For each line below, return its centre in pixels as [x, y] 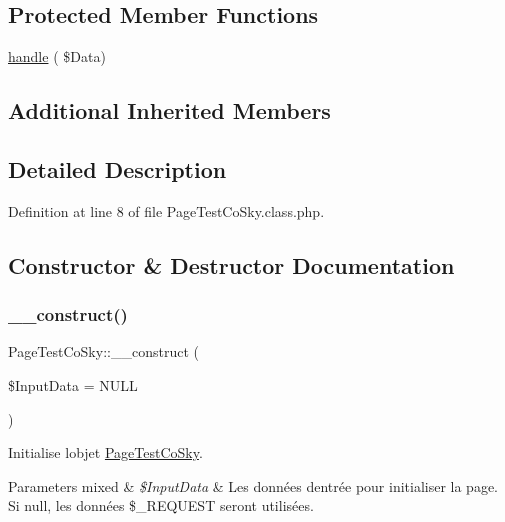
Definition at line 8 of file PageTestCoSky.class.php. [166, 210]
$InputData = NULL [73, 384]
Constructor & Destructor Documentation [231, 264]
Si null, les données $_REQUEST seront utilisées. [161, 505]
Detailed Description [117, 168]
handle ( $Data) [57, 56]
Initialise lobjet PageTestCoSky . [105, 452]
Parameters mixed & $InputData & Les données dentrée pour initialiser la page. [253, 485]
